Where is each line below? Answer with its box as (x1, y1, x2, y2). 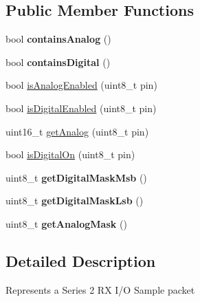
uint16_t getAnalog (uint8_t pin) (5, 124, 149, 138)
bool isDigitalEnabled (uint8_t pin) (5, 100, 157, 115)
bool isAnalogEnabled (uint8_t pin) (5, 78, 157, 92)
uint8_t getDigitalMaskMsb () (5, 170, 147, 184)
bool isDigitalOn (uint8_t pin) (5, 147, 135, 162)
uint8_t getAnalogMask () (5, 216, 127, 230)
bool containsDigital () (5, 54, 111, 69)
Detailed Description (5, 250, 156, 271)
